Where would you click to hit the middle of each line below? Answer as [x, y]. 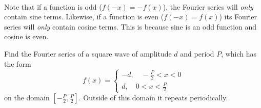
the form [18, 63]
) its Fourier [238, 17]
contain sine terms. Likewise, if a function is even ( [84, 17]
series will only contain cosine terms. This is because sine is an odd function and [130, 26]
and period [197, 53]
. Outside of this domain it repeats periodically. [153, 98]
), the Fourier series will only [208, 6]
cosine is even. [26, 36]
